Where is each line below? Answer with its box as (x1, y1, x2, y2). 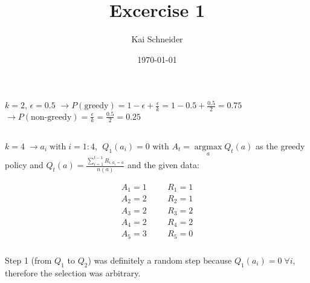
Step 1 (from (5, 253, 52, 266)
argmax (194, 142, 222, 151)
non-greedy (30, 112, 72, 122)
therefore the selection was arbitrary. (5, 266, 141, 279)
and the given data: (127, 158, 199, 171)
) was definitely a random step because (88, 253, 232, 266)
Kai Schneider (131, 33, 183, 45)
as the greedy (256, 139, 305, 152)
